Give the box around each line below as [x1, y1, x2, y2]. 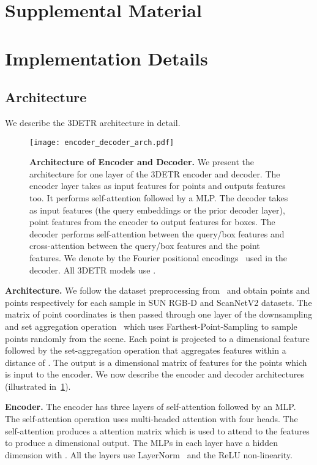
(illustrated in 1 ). [5, 379, 71, 392]
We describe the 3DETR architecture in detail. [5, 116, 181, 128]
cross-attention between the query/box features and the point [29, 239, 260, 252]
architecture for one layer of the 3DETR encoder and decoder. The [29, 167, 280, 180]
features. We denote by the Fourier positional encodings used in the [29, 251, 288, 264]
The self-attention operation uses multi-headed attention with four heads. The [5, 412, 298, 425]
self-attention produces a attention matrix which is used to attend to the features [5, 424, 310, 437]
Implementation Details [5, 45, 208, 70]
